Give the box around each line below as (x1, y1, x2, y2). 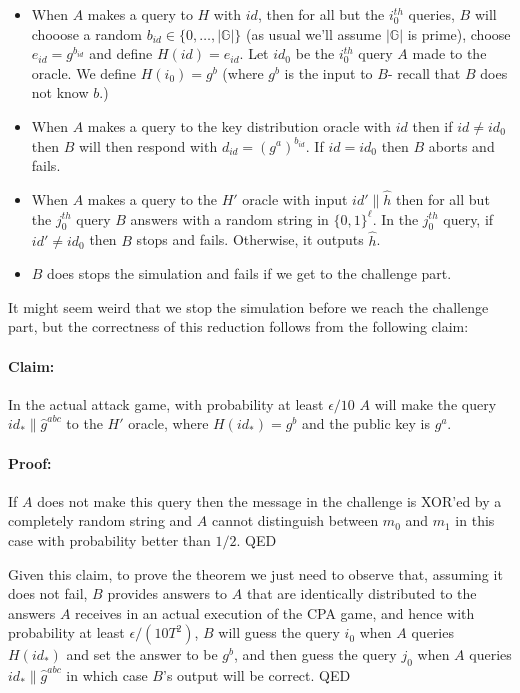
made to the (412, 43, 487, 64)
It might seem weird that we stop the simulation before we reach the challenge (8, 296, 489, 317)
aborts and (428, 135, 495, 156)
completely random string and (8, 510, 193, 531)
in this (455, 510, 495, 531)
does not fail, (8, 583, 88, 604)
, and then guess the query (233, 644, 397, 665)
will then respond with (79, 135, 218, 156)
